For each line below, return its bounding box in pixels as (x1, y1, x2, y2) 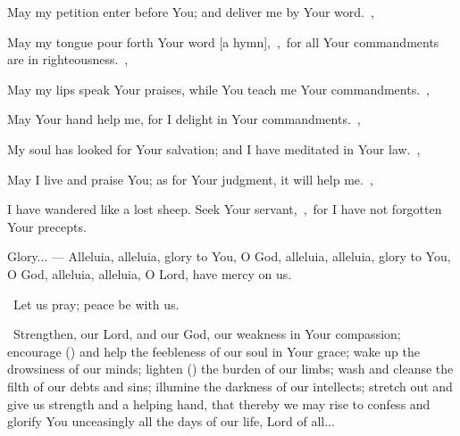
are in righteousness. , (7, 50, 129, 69)
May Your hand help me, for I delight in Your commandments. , (7, 110, 361, 128)
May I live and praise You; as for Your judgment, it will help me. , (7, 169, 373, 188)
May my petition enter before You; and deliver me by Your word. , (7, 3, 374, 21)
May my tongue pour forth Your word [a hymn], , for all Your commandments (7, 32, 439, 51)
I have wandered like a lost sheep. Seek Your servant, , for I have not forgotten (7, 200, 442, 218)
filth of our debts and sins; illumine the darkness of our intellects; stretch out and (7, 376, 453, 395)
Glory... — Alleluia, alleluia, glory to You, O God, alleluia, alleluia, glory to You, (7, 247, 451, 266)
